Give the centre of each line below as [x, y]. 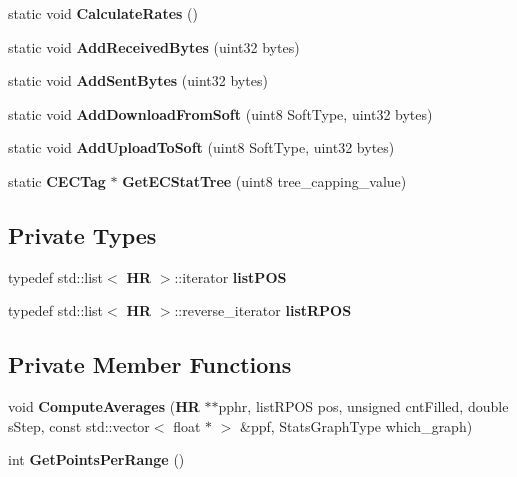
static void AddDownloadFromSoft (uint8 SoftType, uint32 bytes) [220, 113]
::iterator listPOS [230, 276]
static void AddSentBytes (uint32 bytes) [138, 80]
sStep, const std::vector [79, 425]
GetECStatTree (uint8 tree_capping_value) [264, 180]
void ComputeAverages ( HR [104, 406]
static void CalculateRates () [103, 13]
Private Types [82, 234]
